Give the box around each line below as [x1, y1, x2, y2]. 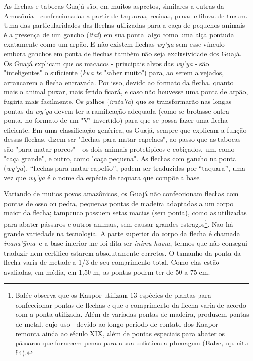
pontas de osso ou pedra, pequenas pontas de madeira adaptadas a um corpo [4, 198, 234, 208]
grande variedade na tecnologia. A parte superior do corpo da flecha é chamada [4, 228, 240, 239]
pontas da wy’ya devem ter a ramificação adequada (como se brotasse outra [4, 105, 229, 116]
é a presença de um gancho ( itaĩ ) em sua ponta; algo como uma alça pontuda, [4, 29, 236, 39]
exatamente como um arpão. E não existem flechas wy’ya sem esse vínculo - [4, 39, 230, 49]
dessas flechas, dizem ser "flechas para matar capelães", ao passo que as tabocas [4, 134, 241, 144]
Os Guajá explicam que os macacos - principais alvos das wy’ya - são [4, 58, 209, 68]
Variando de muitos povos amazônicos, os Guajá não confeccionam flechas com [4, 189, 239, 199]
